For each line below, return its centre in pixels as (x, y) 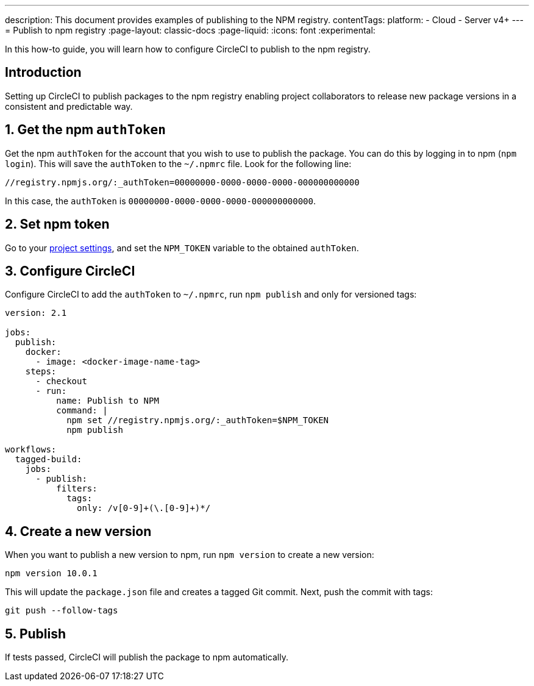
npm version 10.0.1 (51, 573)
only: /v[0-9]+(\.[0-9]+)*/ (144, 508)
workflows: (31, 450)
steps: (41, 372)
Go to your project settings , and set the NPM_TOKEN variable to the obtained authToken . (182, 248)
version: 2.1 (36, 313)
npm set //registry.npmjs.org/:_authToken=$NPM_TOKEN (198, 420)
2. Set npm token (57, 224)
